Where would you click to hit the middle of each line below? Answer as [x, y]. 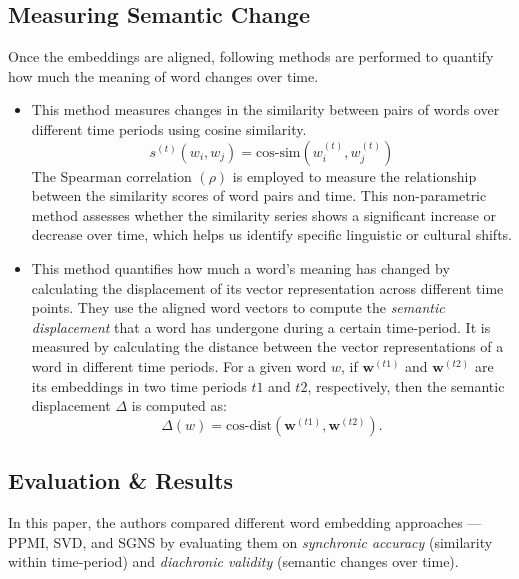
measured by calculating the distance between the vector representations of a [267, 346]
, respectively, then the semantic [406, 385]
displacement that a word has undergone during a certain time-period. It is [261, 326]
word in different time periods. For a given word [179, 365]
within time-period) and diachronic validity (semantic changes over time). [233, 561]
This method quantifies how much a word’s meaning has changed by [240, 267]
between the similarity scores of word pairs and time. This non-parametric [259, 195]
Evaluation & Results [121, 480]
